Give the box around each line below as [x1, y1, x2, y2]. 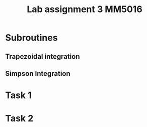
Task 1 [5, 90, 32, 101]
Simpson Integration [5, 69, 70, 78]
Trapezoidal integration [5, 52, 80, 61]
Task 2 [5, 113, 34, 124]
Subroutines [5, 32, 58, 44]
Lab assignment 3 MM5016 [27, 4, 142, 15]
